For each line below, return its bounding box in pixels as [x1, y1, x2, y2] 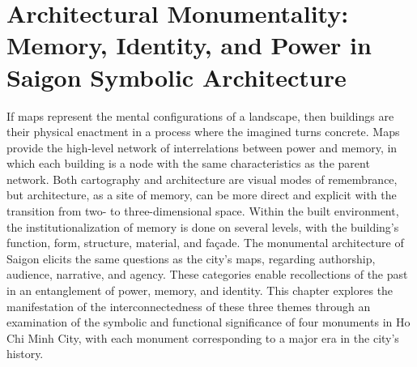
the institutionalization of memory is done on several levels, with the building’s [6, 218, 399, 235]
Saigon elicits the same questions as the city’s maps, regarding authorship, [6, 250, 376, 267]
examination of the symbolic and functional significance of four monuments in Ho [6, 314, 411, 331]
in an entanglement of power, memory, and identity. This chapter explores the [6, 282, 394, 299]
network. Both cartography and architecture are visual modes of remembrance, [6, 170, 398, 187]
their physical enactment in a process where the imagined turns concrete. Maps [6, 123, 400, 140]
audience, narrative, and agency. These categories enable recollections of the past [6, 266, 408, 283]
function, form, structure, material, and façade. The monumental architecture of [6, 234, 404, 251]
